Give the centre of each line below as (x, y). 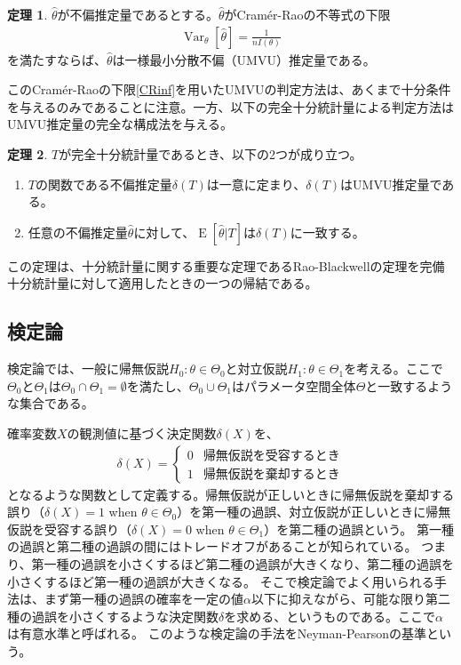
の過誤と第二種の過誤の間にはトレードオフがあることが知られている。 (212, 546)
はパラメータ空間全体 (294, 385)
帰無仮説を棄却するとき (271, 475)
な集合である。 (51, 403)
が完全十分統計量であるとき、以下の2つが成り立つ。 (211, 154)
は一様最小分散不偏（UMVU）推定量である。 (244, 59)
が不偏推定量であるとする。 (138, 14)
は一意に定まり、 (256, 184)
